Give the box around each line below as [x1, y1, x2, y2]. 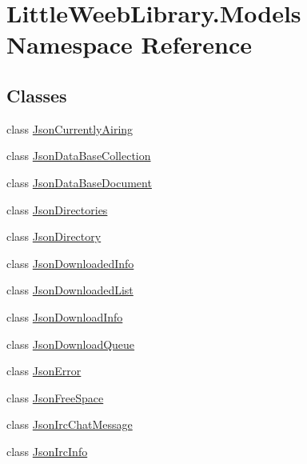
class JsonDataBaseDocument [6, 174, 152, 190]
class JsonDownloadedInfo [6, 254, 134, 271]
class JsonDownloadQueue [6, 335, 135, 352]
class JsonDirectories [6, 201, 108, 218]
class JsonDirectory [6, 228, 102, 245]
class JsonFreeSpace [6, 389, 104, 406]
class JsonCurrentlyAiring [6, 120, 134, 137]
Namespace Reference [6, 28, 252, 61]
